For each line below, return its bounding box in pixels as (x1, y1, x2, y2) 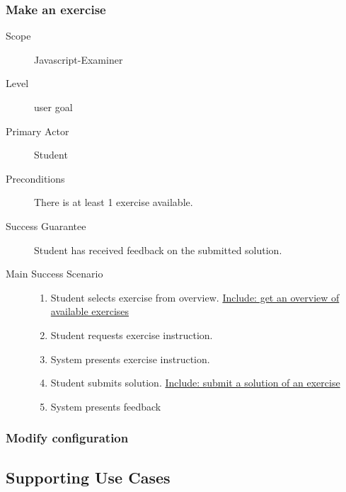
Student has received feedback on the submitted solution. (34, 242, 282, 257)
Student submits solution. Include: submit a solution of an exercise (50, 375, 340, 390)
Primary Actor (6, 123, 69, 138)
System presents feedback (50, 399, 161, 413)
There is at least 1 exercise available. (34, 195, 193, 210)
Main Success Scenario (6, 266, 103, 281)
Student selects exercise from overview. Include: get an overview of (50, 290, 340, 304)
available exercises (50, 304, 129, 319)
